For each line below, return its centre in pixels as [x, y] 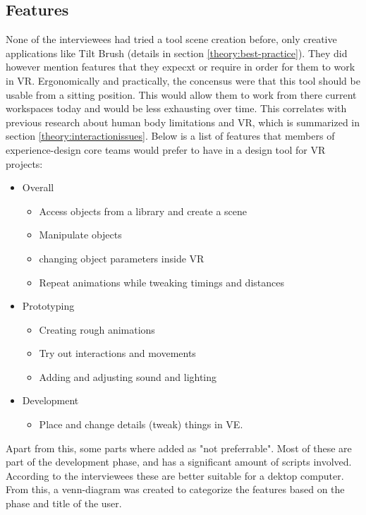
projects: [24, 163]
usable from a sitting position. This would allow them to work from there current [181, 94]
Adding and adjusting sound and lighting [128, 376]
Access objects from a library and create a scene [143, 211]
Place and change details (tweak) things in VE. [141, 424]
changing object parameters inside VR [122, 258]
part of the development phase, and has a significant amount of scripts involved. [179, 462]
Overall [38, 187]
